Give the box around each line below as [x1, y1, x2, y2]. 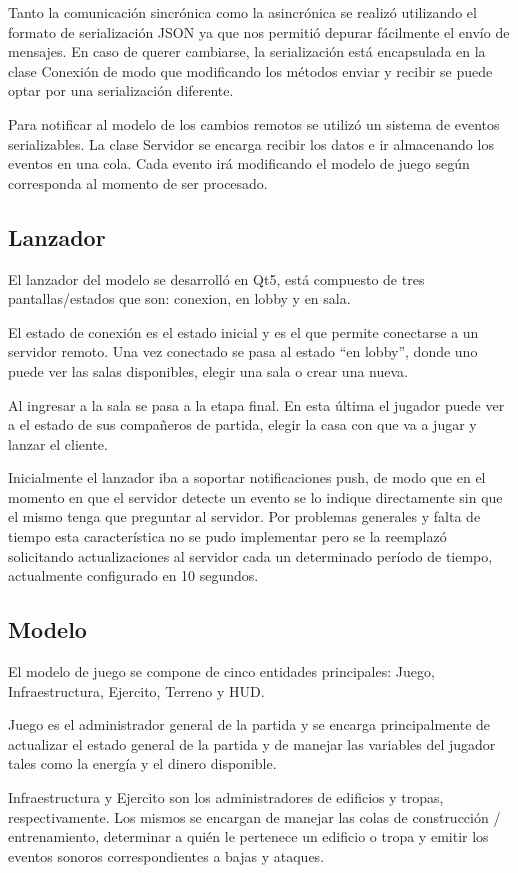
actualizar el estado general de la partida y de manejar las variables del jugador [8, 733, 496, 754]
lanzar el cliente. [8, 433, 108, 454]
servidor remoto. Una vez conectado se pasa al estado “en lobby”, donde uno [8, 341, 478, 362]
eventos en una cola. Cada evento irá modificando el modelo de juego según [8, 153, 470, 174]
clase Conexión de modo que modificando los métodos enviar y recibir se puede [8, 60, 493, 81]
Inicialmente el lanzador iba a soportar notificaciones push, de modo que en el [8, 467, 486, 488]
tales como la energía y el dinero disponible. [8, 753, 277, 774]
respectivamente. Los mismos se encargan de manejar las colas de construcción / [8, 806, 501, 827]
